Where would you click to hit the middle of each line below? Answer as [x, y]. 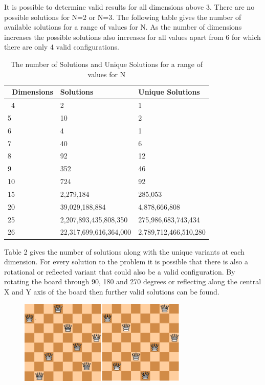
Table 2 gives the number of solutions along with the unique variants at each [124, 251]
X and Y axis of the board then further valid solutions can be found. [112, 291]
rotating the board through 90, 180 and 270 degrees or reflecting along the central [133, 281]
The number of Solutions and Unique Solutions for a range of [106, 64]
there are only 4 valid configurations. [62, 47]
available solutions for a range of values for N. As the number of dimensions [123, 27]
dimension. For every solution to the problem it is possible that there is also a [126, 262]
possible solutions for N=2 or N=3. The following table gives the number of [123, 17]
